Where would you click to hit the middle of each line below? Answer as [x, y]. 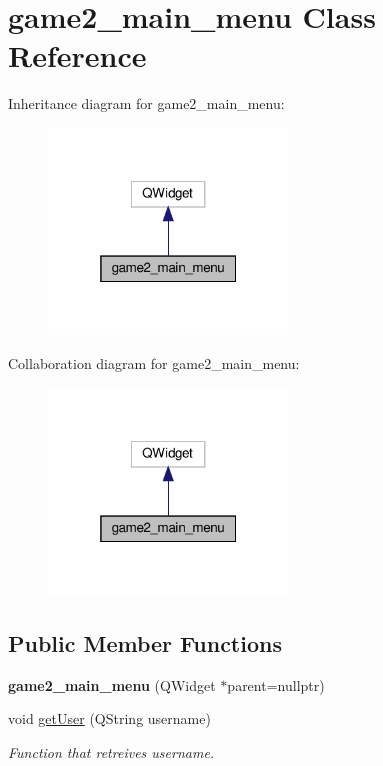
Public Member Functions [145, 643]
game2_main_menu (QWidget [112, 684]
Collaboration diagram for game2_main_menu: [154, 362]
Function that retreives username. [111, 752]
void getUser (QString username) [109, 718]
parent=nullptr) [276, 684]
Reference [77, 55]
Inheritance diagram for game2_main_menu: [146, 103]
